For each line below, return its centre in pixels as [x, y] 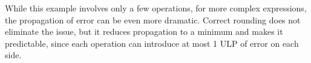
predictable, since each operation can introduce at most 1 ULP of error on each [152, 43]
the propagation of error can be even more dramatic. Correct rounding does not [153, 19]
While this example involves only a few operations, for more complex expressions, [156, 8]
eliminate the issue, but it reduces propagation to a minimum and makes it [144, 31]
